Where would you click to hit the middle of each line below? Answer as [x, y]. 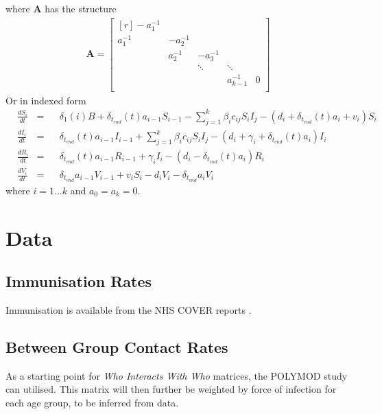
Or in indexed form [46, 100]
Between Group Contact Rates [117, 347]
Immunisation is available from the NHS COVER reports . [129, 310]
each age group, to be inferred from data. [92, 403]
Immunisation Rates [79, 281]
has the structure [81, 8]
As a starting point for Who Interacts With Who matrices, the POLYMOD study [177, 375]
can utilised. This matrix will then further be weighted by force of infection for [171, 389]
